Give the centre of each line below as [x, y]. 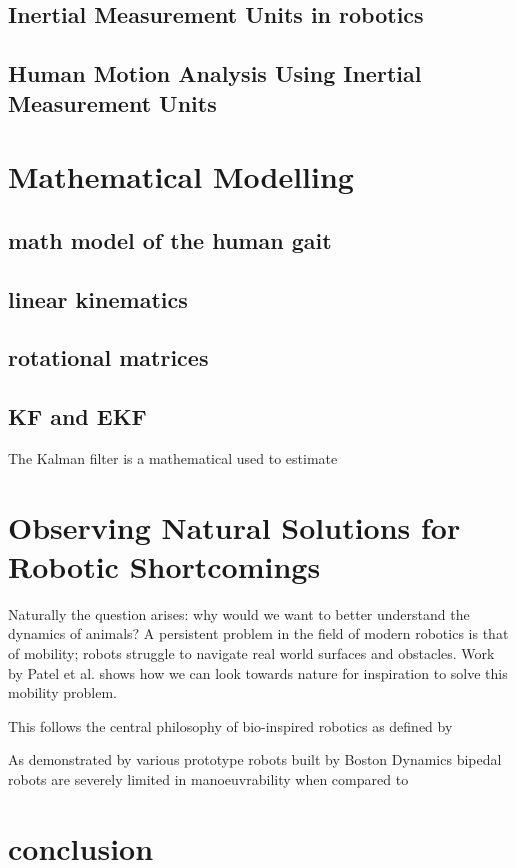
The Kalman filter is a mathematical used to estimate [173, 457]
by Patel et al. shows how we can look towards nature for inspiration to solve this [258, 672]
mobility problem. [62, 692]
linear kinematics [98, 298]
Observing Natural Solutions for [234, 526]
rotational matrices [108, 357]
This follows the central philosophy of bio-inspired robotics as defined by [230, 725]
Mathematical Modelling [181, 176]
